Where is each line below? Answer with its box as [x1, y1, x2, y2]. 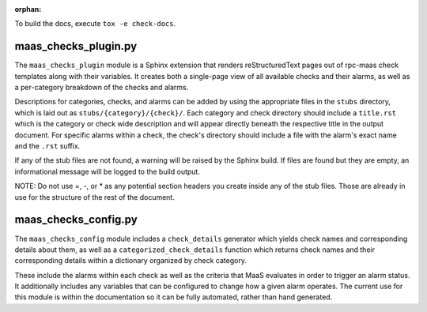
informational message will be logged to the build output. [14, 167, 201, 176]
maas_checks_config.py [14, 213, 138, 227]
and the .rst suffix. [14, 141, 81, 151]
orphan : [14, 5, 42, 13]
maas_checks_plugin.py [14, 39, 138, 53]
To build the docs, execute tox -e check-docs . [14, 19, 176, 28]
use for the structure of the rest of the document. [14, 192, 176, 201]
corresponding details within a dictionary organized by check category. [14, 256, 247, 265]
